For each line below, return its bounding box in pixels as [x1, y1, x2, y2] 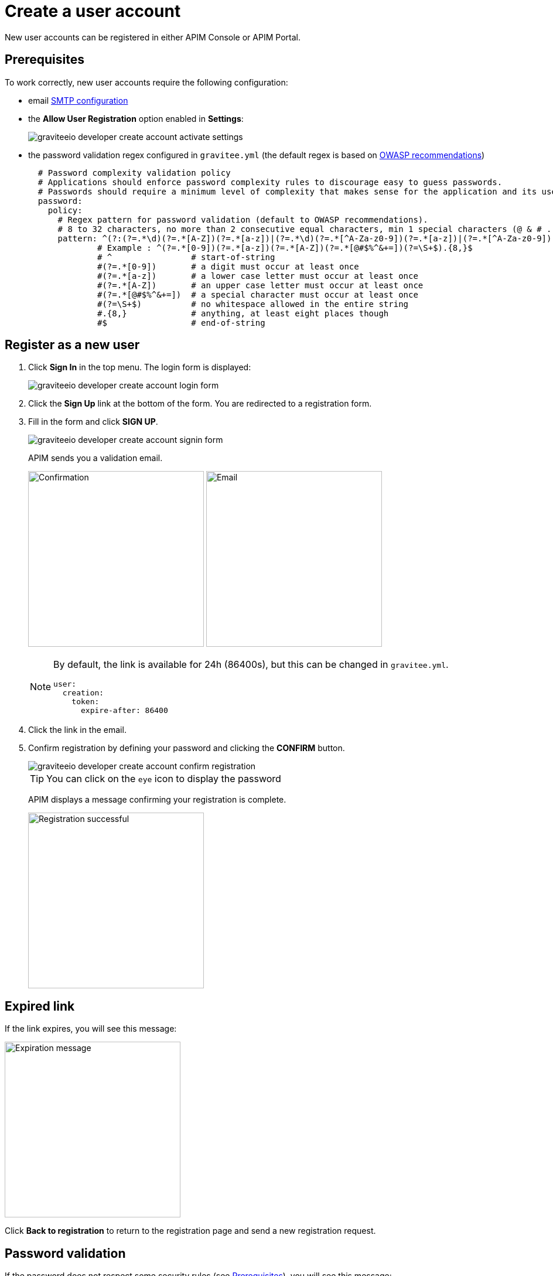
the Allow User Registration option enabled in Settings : [28, 113, 244, 124]
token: [71, 697, 100, 707]
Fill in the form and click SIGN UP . [28, 417, 158, 427]
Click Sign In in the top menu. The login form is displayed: [28, 362, 251, 373]
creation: [62, 688, 104, 698]
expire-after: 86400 [81, 706, 168, 715]
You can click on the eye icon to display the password [46, 773, 281, 785]
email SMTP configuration [28, 95, 128, 105]
